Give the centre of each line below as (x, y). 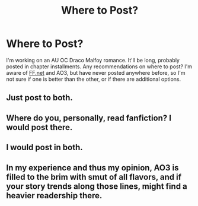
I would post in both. (44, 148)
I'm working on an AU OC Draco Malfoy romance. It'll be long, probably (93, 60)
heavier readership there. (54, 196)
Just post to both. (39, 98)
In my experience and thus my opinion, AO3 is (92, 168)
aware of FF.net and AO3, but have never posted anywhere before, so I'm (96, 72)
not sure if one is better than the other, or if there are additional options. (94, 79)
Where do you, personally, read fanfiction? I (89, 118)
